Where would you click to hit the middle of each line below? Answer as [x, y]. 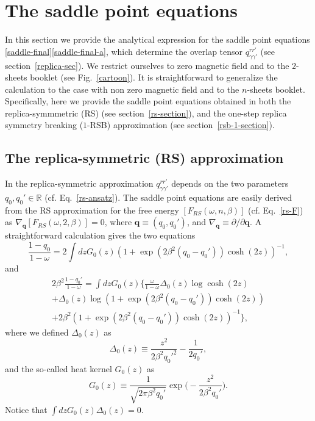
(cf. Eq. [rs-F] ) [276, 210]
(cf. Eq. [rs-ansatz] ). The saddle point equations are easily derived [168, 197]
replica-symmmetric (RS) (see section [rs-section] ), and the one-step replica [146, 113]
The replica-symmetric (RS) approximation [144, 158]
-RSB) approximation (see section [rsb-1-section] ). [181, 125]
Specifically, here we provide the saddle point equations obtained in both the [148, 101]
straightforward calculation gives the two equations [100, 235]
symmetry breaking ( [44, 125]
